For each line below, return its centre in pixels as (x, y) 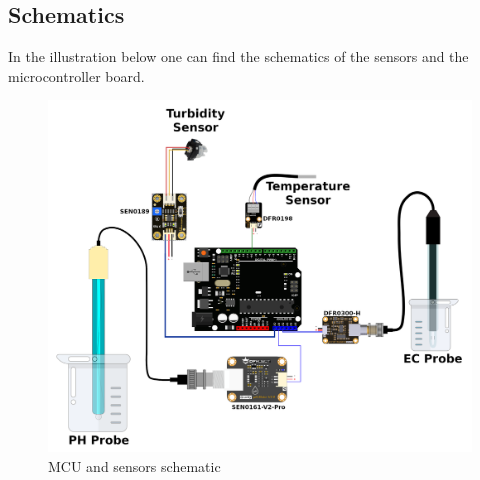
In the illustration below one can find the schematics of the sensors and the (238, 56)
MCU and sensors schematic (134, 465)
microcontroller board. (76, 75)
